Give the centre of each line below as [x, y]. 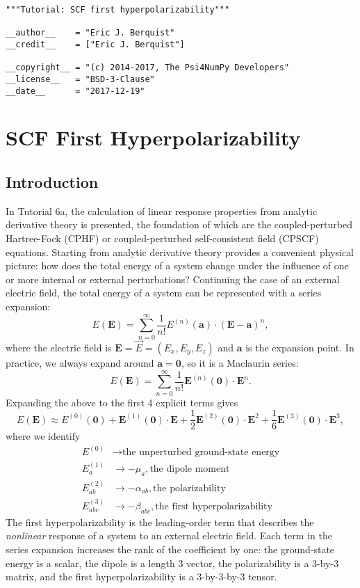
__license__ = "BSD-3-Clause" [80, 79]
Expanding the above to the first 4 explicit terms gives [122, 402]
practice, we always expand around [80, 362]
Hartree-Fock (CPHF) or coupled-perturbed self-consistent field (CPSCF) [162, 238]
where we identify [43, 436]
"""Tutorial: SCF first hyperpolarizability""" [118, 10]
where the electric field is [59, 347]
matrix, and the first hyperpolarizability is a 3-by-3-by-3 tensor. [141, 577]
